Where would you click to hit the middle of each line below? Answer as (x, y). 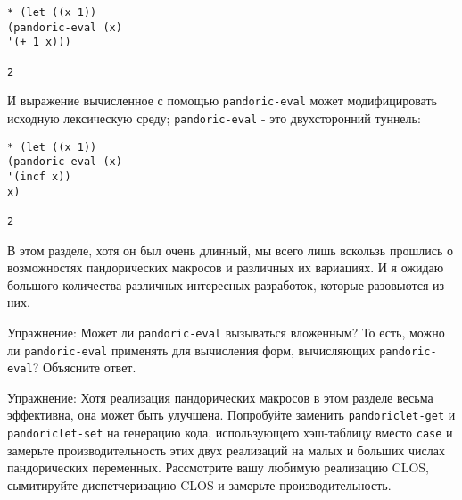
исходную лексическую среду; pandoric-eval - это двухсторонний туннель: (214, 117)
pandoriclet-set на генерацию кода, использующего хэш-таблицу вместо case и (230, 433)
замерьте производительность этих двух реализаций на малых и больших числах (226, 450)
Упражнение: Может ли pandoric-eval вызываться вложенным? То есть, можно (226, 332)
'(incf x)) (39, 176)
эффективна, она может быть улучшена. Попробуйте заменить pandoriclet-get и (231, 415)
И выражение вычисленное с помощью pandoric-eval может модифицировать (222, 100)
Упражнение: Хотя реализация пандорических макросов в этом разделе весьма (220, 397)
